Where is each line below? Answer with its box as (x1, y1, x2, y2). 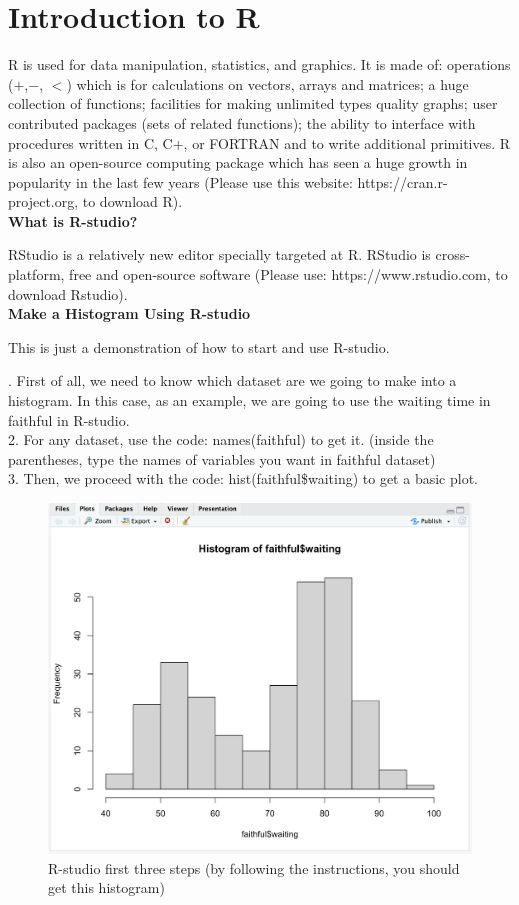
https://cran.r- (357, 171, 448, 192)
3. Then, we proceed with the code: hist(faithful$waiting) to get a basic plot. (8, 468, 478, 489)
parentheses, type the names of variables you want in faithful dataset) (8, 448, 436, 469)
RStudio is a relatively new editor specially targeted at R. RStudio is (8, 244, 431, 265)
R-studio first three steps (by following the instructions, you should (48, 857, 460, 878)
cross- (435, 244, 470, 265)
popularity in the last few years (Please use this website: (8, 171, 353, 192)
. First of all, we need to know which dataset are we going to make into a (8, 370, 457, 391)
